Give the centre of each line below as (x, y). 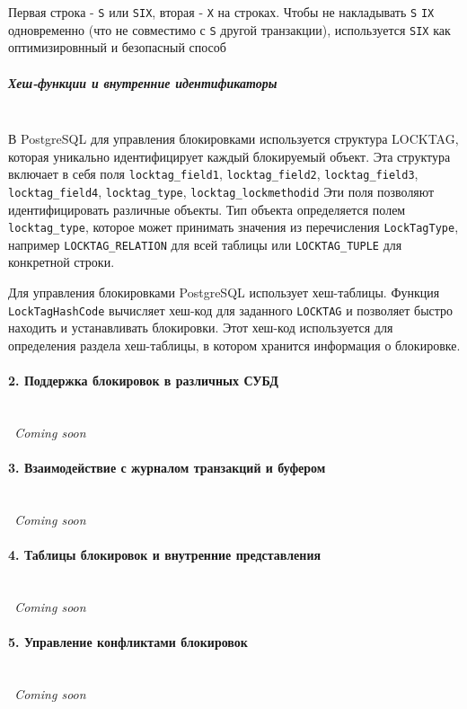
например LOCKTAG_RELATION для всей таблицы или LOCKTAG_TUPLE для (205, 244)
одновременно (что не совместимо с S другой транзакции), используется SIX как (229, 29)
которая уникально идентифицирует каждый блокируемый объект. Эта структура (229, 156)
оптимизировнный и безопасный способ (117, 47)
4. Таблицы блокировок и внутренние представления (165, 555)
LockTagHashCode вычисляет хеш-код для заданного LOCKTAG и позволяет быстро (231, 310)
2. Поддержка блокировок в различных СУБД (143, 381)
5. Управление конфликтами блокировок (128, 642)
